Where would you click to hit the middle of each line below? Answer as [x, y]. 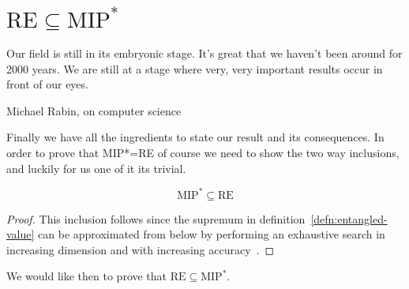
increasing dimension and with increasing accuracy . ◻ [141, 249]
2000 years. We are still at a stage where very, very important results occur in [195, 68]
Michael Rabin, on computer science [94, 110]
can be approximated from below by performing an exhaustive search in [212, 234]
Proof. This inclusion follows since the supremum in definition [156, 218]
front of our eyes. [47, 84]
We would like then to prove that [87, 276]
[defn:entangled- [349, 218]
